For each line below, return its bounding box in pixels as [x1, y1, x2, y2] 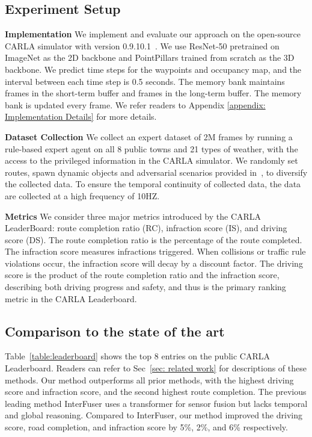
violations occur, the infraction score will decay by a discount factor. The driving [5, 256, 303, 269]
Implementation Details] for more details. [5, 110, 157, 123]
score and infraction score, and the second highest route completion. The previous [5, 385, 307, 398]
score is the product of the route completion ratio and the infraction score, [5, 268, 280, 281]
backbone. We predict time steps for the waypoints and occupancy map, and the [5, 63, 302, 75]
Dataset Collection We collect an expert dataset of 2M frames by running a [5, 130, 293, 143]
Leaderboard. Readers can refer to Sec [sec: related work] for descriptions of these [5, 362, 307, 374]
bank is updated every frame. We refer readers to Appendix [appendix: [5, 98, 266, 111]
